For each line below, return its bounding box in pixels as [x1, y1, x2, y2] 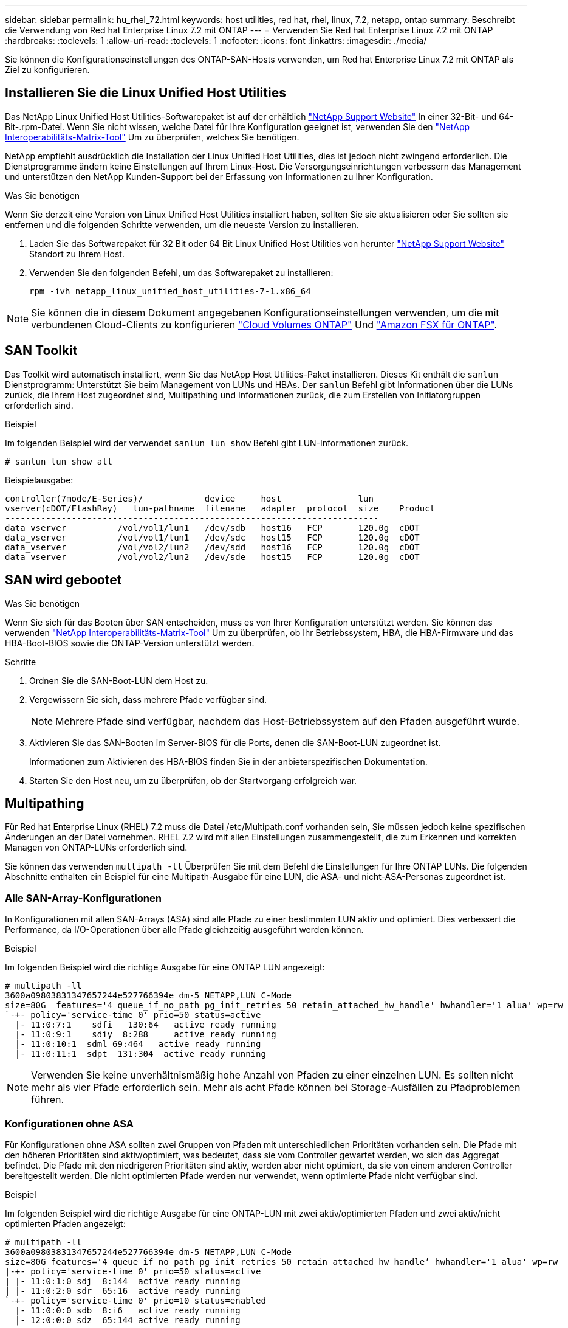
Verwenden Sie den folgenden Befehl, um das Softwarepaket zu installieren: [29, 267, 334, 278]
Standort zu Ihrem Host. [29, 248, 125, 259]
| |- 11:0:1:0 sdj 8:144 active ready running [5, 1276, 241, 1286]
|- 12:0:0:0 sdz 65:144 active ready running [15, 1315, 241, 1325]
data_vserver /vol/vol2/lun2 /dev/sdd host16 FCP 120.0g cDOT [5, 542, 420, 552]
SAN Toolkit [5, 343, 78, 359]
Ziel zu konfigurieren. [5, 64, 90, 75]
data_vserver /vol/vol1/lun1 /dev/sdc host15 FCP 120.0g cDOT [5, 532, 420, 542]
